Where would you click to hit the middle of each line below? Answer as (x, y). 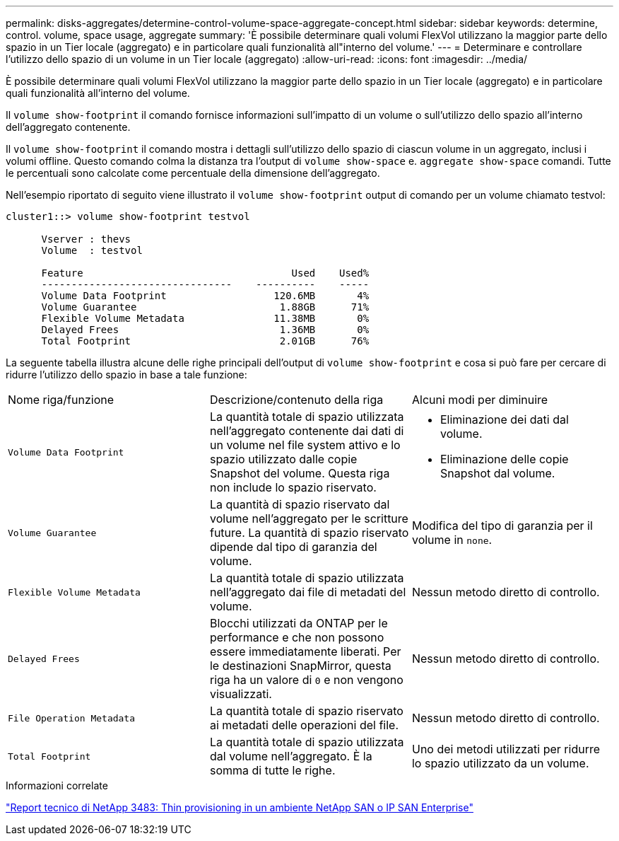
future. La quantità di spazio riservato (309, 533)
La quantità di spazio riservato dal (300, 504)
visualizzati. (241, 694)
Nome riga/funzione (61, 400)
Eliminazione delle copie (504, 459)
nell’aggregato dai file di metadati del (308, 592)
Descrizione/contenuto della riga (296, 400)
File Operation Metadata (72, 718)
